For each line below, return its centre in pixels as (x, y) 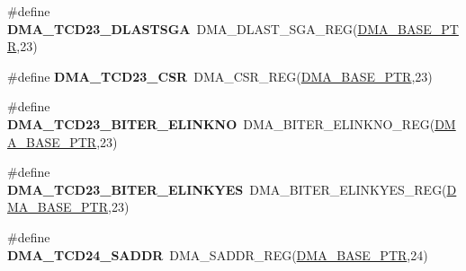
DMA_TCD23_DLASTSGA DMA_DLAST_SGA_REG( (183, 28)
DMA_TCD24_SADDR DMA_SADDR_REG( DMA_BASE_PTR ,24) (218, 254)
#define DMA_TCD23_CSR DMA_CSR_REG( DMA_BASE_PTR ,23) (220, 76)
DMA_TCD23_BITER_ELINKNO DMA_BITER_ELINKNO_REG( (221, 123)
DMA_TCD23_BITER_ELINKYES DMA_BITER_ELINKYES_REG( (227, 189)
